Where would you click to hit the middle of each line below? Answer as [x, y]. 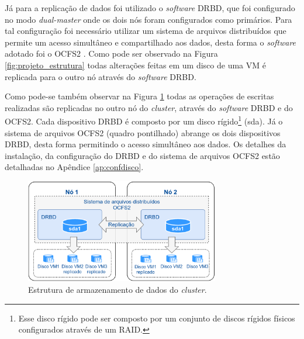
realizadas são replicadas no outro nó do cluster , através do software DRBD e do [149, 107]
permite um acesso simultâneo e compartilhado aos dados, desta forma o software [151, 42]
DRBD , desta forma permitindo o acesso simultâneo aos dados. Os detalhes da [146, 144]
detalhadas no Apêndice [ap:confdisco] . [74, 167]
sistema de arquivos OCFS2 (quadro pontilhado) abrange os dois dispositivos [143, 132]
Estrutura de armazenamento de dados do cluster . [118, 289]
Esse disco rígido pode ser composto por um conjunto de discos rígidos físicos [157, 318]
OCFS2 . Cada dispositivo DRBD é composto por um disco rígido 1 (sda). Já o [144, 120]
